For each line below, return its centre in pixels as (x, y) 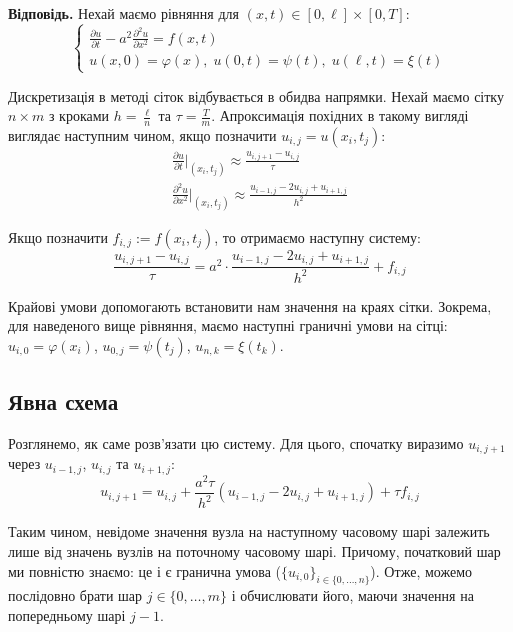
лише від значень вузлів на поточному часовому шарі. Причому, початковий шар (254, 551)
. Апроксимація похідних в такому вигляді (340, 115)
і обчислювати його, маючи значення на (352, 595)
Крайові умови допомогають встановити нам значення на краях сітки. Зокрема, (250, 305)
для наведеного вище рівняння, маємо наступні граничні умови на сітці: (228, 325)
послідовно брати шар (75, 595)
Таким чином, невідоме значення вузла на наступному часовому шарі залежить (249, 531)
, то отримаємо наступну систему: (318, 236)
